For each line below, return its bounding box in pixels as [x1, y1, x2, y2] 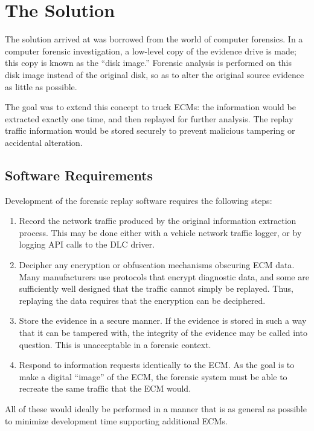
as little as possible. [5, 80, 77, 93]
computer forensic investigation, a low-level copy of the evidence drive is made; [5, 44, 296, 57]
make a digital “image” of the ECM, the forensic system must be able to [19, 370, 287, 383]
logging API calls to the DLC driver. [19, 238, 155, 251]
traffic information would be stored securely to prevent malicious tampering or [5, 124, 295, 137]
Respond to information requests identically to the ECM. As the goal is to [19, 358, 295, 371]
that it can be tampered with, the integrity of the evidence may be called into [19, 326, 308, 339]
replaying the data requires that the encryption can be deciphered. [19, 294, 266, 306]
